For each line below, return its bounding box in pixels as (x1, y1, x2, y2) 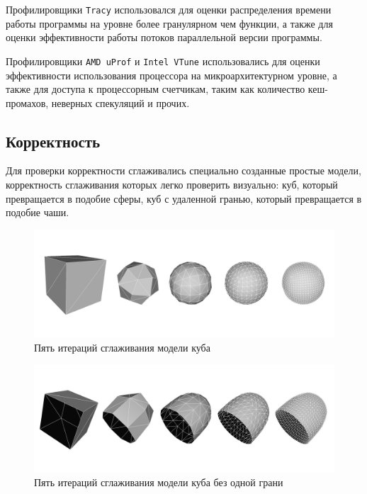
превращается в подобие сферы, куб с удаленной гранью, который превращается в (6, 191, 362, 206)
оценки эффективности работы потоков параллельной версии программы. (6, 30, 322, 45)
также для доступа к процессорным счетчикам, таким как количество (6, 82, 305, 96)
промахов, (6, 95, 49, 110)
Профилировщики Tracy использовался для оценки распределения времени (6, 2, 332, 16)
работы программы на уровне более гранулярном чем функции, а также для (6, 16, 333, 30)
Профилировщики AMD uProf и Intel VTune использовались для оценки (6, 53, 320, 68)
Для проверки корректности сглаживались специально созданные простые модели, (6, 163, 361, 178)
